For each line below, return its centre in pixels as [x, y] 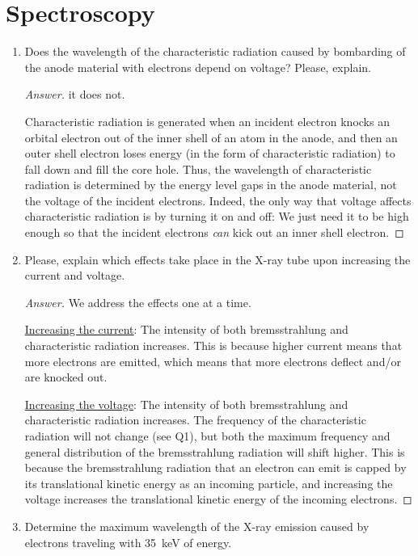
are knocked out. [66, 377]
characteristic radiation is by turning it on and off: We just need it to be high [217, 216]
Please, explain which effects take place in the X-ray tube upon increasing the [217, 259]
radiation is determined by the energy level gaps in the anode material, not [211, 185]
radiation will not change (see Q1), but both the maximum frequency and [207, 436]
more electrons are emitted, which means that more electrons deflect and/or [213, 361]
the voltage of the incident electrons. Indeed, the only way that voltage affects [218, 200]
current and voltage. [75, 275]
